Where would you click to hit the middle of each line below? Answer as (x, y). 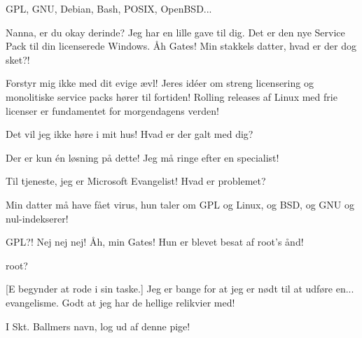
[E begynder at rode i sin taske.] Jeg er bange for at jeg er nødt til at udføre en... (180, 289)
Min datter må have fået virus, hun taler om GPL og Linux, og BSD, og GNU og (180, 204)
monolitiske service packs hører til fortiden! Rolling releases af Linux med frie (172, 96)
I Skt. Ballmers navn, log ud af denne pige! (98, 326)
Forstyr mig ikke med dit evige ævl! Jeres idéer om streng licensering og (160, 83)
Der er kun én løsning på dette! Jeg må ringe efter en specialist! (142, 157)
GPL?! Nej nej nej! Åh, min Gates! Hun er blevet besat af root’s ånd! (155, 242)
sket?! (18, 59)
